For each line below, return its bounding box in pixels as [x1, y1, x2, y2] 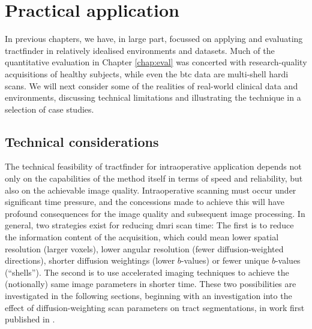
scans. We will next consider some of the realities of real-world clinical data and [5, 79, 298, 92]
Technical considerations [5, 132, 159, 150]
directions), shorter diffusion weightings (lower [5, 254, 175, 267]
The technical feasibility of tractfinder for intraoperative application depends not [5, 160, 302, 173]
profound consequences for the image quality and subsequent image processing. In [5, 207, 305, 219]
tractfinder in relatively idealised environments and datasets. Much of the [5, 44, 275, 56]
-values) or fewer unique [181, 254, 269, 267]
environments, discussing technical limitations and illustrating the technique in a [5, 91, 301, 104]
